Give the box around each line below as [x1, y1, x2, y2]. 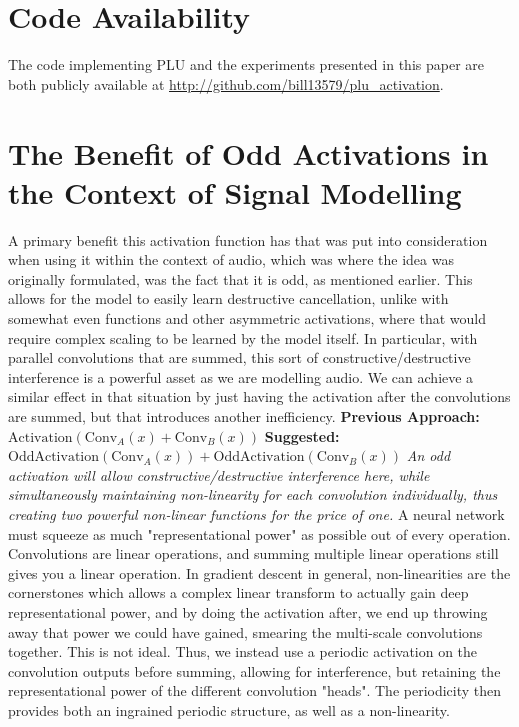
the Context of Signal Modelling [8, 171, 462, 212]
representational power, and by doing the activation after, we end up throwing [8, 601, 488, 622]
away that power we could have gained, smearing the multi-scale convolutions [8, 621, 483, 642]
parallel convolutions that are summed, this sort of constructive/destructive [8, 347, 471, 368]
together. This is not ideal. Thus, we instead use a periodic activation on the [8, 641, 478, 662]
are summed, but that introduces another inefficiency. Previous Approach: [8, 405, 480, 426]
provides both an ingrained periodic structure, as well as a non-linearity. [8, 699, 450, 720]
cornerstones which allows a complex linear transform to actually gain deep [8, 582, 469, 603]
